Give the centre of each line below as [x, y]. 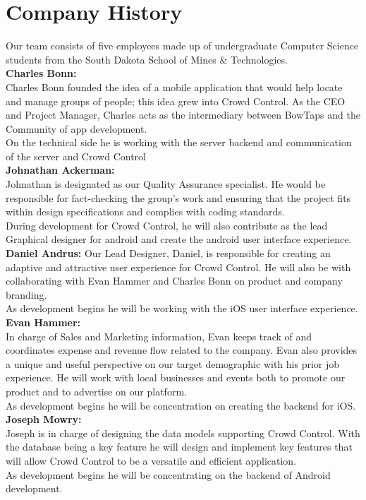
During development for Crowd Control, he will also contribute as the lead [167, 225]
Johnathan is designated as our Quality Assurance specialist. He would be [166, 184]
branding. [26, 294]
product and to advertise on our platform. [96, 391]
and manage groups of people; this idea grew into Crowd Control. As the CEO [176, 101]
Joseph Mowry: [44, 419]
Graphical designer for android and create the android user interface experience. [179, 239]
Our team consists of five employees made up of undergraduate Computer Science [182, 46]
